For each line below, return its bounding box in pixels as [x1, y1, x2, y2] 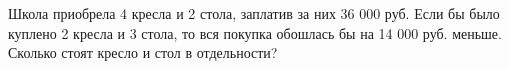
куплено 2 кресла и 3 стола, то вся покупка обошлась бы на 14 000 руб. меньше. [8, 22, 502, 43]
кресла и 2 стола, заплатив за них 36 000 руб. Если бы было [131, 3, 500, 23]
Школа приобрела [8, 3, 116, 23]
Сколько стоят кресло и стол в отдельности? [8, 42, 278, 63]
